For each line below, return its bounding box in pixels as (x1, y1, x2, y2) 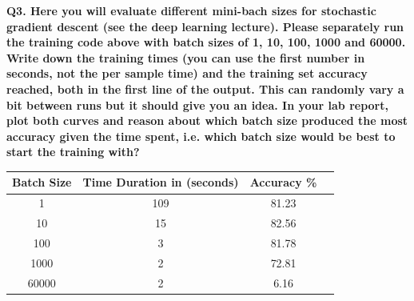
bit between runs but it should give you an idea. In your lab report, (6, 96, 388, 113)
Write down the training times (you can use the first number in (6, 49, 365, 66)
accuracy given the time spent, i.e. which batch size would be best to (6, 127, 396, 144)
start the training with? (6, 143, 140, 160)
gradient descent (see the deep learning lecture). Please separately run (6, 18, 404, 34)
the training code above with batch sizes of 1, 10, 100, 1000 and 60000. (6, 34, 406, 50)
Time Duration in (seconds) (82, 174, 239, 191)
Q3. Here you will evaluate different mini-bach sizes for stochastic (6, 2, 376, 18)
